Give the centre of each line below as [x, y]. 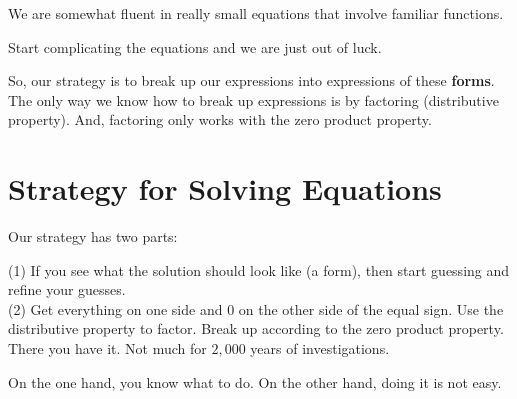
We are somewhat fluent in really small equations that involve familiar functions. [256, 13]
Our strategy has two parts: [93, 236]
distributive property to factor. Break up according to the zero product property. [256, 328]
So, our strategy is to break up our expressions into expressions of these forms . [251, 80]
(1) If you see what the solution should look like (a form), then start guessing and [259, 269]
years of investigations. [320, 348]
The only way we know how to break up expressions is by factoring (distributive [253, 99]
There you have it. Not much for [107, 348]
